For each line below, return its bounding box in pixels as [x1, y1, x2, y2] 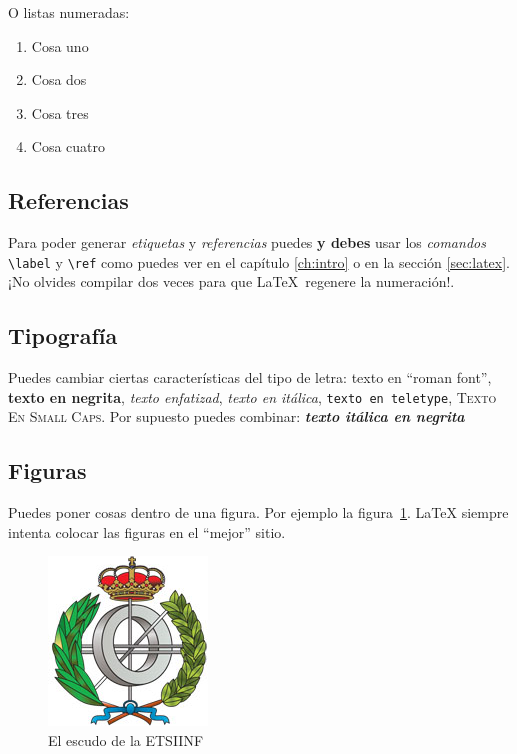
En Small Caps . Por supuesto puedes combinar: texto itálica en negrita [8, 406, 465, 427]
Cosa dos [31, 69, 87, 90]
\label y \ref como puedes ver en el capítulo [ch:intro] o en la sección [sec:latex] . [8, 251, 510, 272]
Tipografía [8, 320, 118, 351]
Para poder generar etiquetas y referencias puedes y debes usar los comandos [8, 232, 486, 253]
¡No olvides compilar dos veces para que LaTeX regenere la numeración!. [8, 271, 455, 292]
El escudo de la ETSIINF [48, 730, 204, 751]
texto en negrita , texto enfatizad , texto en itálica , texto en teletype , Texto [8, 386, 497, 407]
